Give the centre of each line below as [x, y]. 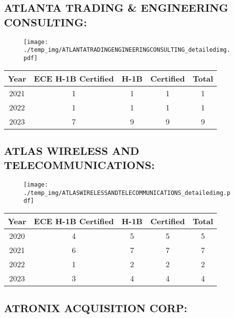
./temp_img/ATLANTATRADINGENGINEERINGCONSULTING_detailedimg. [127, 50]
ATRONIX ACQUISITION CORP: [96, 307]
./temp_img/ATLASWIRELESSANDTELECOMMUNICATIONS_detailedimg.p [127, 193]
